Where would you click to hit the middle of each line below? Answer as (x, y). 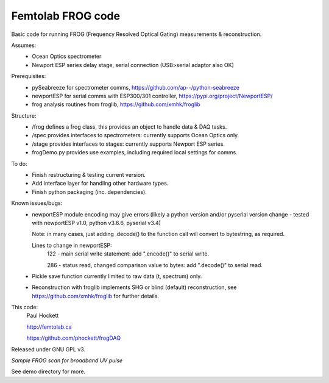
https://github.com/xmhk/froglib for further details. (96, 296)
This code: (25, 307)
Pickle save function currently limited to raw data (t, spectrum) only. (117, 276)
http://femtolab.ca (49, 327)
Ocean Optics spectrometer (67, 56)
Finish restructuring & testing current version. (89, 175)
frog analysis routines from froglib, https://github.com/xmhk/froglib (116, 104)
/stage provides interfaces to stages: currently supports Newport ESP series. (129, 144)
